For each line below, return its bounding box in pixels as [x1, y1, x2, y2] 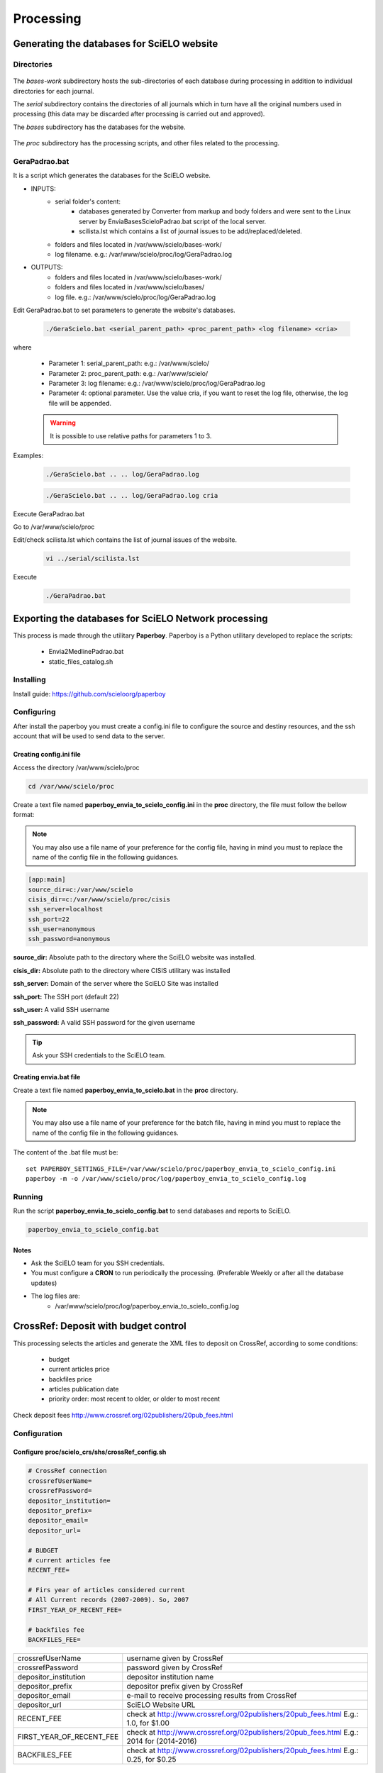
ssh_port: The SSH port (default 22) [13, 992, 120, 1001]
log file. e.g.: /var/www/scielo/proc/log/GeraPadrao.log [55, 293, 216, 301]
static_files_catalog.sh [48, 657, 113, 666]
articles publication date [48, 1385, 120, 1394]
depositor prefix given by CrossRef [126, 1682, 243, 1691]
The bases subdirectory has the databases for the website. [13, 123, 186, 131]
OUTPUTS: [30, 263, 63, 272]
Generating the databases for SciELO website [13, 38, 218, 50]
